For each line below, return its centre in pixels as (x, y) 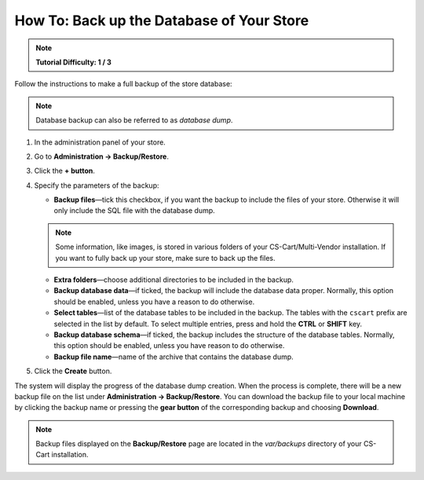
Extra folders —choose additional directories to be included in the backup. (174, 280)
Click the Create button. (73, 371)
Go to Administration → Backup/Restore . (101, 156)
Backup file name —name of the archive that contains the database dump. (174, 357)
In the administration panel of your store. (100, 142)
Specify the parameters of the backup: (97, 185)
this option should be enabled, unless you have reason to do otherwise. (169, 346)
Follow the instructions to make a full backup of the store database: (123, 84)
